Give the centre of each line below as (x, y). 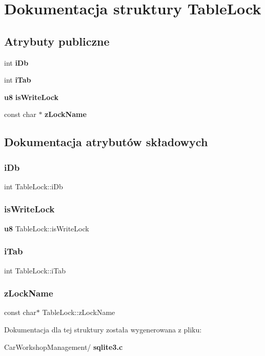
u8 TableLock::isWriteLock (47, 228)
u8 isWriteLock (31, 97)
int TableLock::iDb (34, 186)
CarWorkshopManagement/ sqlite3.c (64, 347)
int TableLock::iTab (35, 270)
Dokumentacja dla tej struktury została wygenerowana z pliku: (103, 329)
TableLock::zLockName (79, 312)
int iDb (16, 62)
